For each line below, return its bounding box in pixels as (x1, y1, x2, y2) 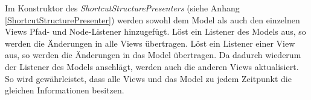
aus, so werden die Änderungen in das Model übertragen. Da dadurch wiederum (5, 49, 301, 61)
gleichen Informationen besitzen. (5, 84, 124, 96)
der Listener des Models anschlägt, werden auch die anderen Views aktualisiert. (5, 60, 299, 72)
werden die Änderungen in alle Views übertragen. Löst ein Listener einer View (5, 37, 295, 49)
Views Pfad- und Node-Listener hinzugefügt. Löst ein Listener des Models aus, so (5, 25, 306, 38)
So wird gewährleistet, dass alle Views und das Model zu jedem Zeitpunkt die (5, 72, 292, 84)
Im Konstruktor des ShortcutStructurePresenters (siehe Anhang (5, 2, 240, 14)
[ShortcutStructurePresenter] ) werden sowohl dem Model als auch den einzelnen (5, 13, 300, 26)
